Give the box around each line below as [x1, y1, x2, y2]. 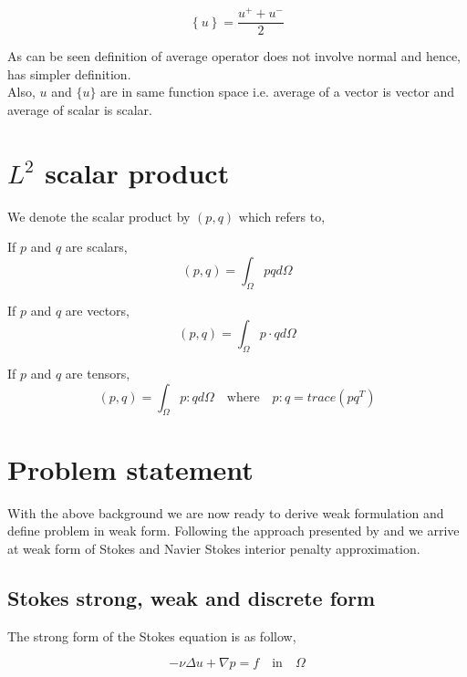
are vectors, [65, 300, 130, 319]
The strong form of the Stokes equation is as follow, [7, 626, 296, 645]
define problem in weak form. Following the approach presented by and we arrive [7, 521, 460, 540]
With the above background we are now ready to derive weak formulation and [7, 503, 444, 522]
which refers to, [238, 206, 326, 225]
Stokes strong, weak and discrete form [7, 583, 376, 611]
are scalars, [65, 237, 128, 256]
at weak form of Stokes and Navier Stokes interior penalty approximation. [7, 538, 420, 557]
